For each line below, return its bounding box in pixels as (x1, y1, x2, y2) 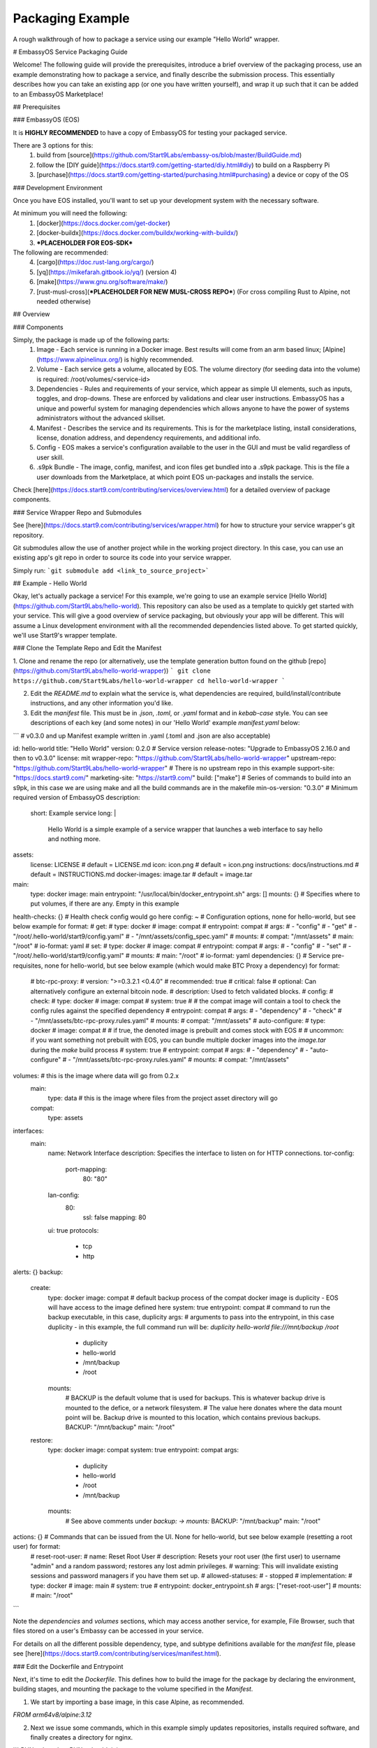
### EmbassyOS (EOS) (13, 115, 80, 124)
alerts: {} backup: (13, 1268, 63, 1276)
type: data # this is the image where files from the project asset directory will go (47, 1094, 279, 1103)
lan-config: (47, 1191, 80, 1199)
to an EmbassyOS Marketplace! (13, 89, 104, 98)
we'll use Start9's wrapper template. (13, 631, 118, 640)
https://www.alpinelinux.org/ (38, 355, 121, 364)
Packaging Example (13, 10, 130, 26)
